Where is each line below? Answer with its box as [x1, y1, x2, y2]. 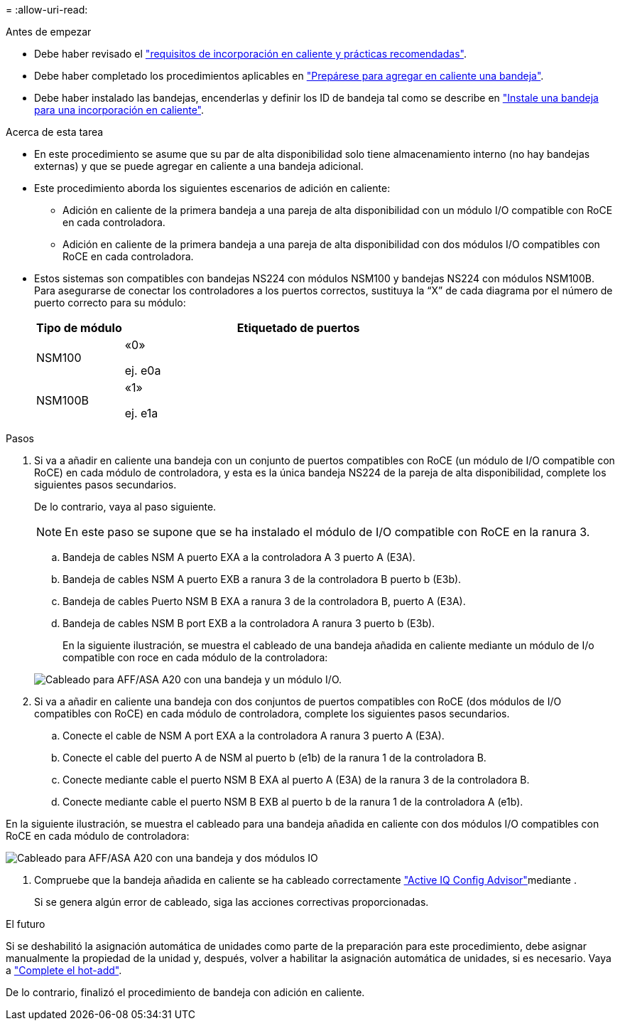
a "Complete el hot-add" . [6, 964, 122, 976]
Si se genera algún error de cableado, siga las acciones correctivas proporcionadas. [34, 896, 429, 908]
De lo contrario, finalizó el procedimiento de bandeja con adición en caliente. [6, 986, 365, 998]
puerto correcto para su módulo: [34, 296, 186, 309]
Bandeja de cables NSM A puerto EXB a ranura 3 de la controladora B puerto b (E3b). [62, 573, 462, 585]
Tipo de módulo [36, 321, 122, 335]
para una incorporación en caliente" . [34, 104, 205, 116]
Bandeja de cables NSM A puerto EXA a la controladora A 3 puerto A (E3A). [62, 551, 415, 563]
